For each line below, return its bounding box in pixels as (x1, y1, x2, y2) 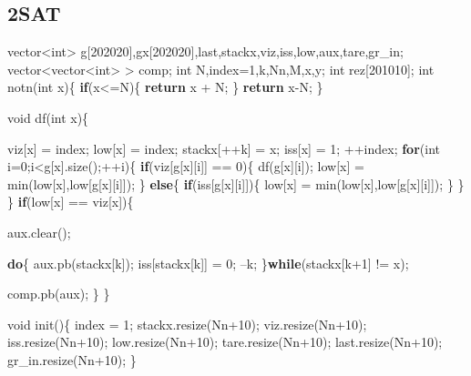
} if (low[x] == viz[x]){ (7, 192, 134, 211)
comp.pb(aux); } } (7, 284, 110, 303)
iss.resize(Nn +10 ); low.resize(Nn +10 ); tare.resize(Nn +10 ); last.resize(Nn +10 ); (7, 332, 443, 351)
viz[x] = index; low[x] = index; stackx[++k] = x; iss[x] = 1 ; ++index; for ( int (7, 138, 440, 158)
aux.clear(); (7, 222, 71, 241)
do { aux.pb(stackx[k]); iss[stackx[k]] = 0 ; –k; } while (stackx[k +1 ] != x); (7, 253, 409, 272)
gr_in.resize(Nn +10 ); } (7, 350, 137, 369)
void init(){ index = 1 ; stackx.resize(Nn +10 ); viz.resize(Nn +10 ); (7, 314, 367, 333)
